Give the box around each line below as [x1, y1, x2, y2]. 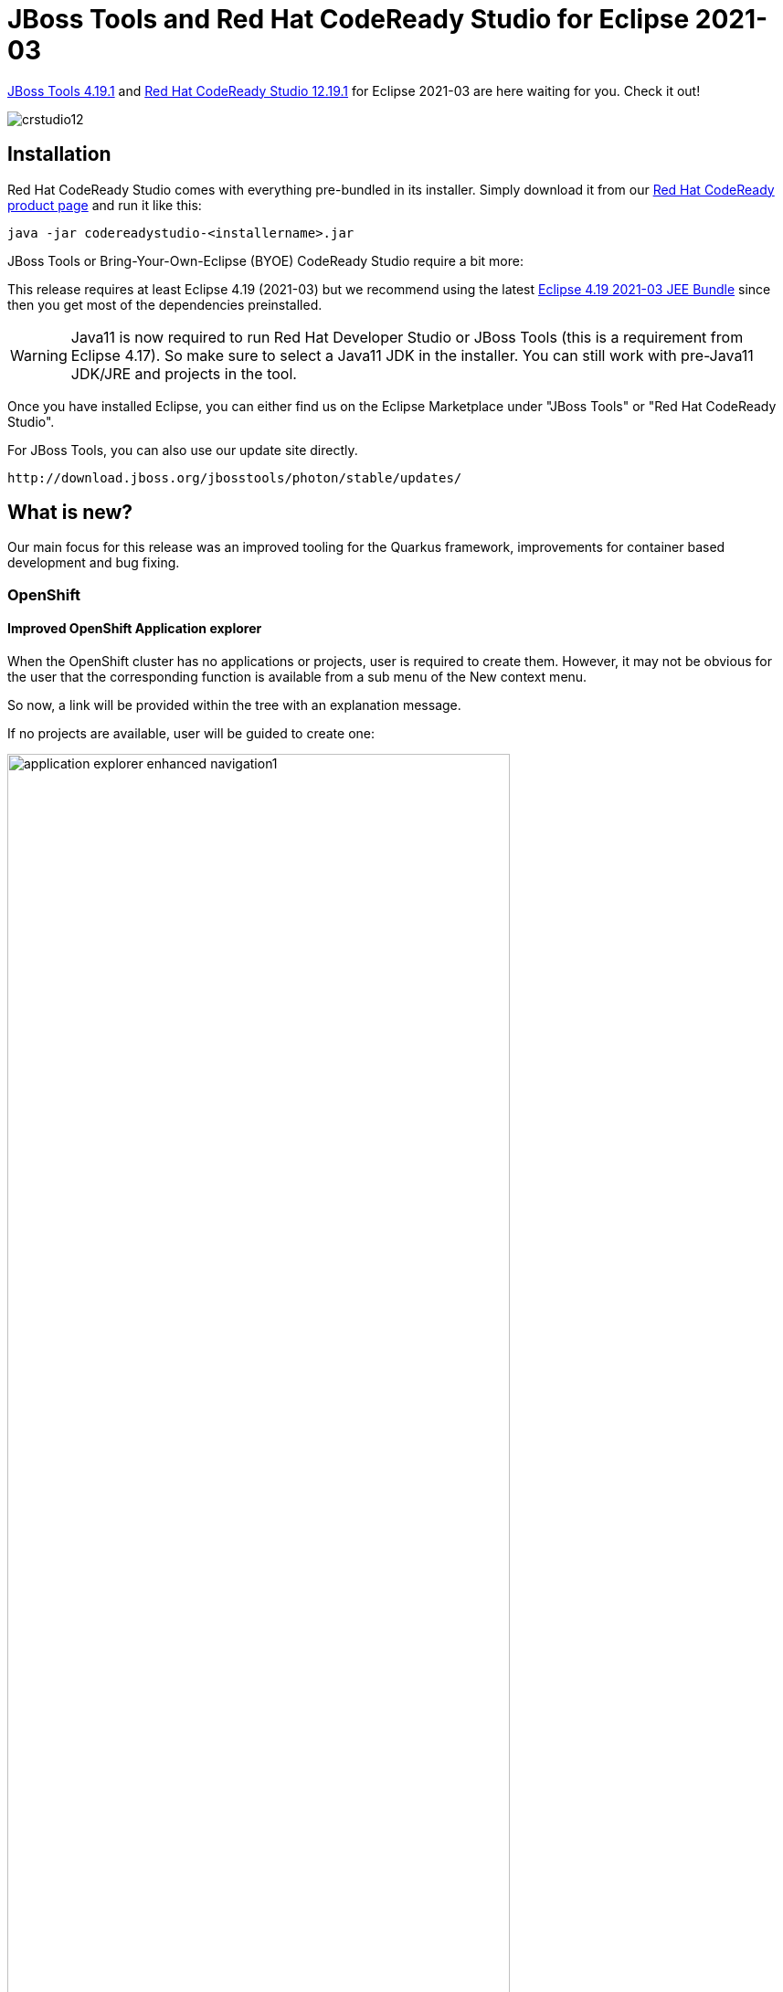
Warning [10, 345, 68, 365]
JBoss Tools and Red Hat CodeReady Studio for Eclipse [7, 4, 690, 35]
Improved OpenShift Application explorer [7, 620, 262, 637]
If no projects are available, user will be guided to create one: [7, 726, 376, 742]
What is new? [7, 501, 133, 524]
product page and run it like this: [7, 196, 202, 213]
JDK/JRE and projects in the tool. [70, 364, 297, 383]
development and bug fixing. [7, 555, 180, 571]
